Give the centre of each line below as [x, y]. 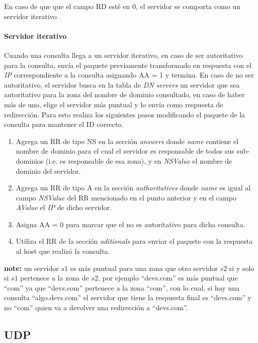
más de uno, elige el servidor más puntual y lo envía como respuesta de [114, 104]
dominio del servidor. [48, 170]
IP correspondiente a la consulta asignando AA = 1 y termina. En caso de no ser [129, 75]
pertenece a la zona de [55, 278]
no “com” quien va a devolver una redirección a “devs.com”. [96, 307]
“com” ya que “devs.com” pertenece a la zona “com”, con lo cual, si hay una [122, 287]
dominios [30, 160]
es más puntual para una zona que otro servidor [144, 268]
